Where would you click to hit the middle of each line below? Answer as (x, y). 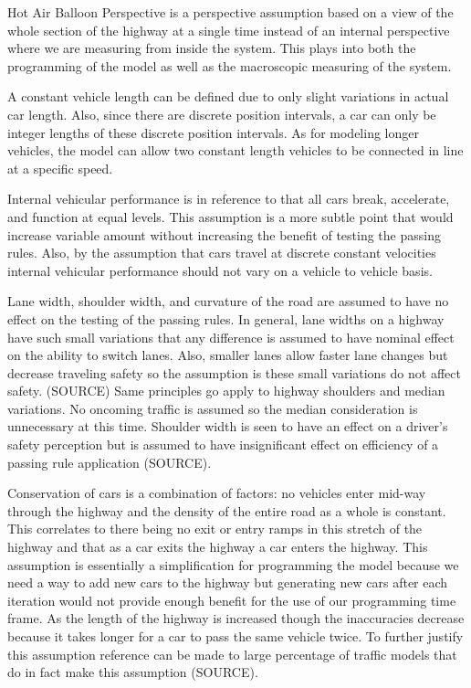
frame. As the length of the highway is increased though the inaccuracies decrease (236, 618)
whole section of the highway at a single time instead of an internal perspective (229, 30)
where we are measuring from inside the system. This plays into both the (212, 48)
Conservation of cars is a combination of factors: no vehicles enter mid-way (217, 493)
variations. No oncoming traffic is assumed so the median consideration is (213, 408)
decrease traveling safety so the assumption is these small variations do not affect (234, 372)
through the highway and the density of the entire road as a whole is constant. (227, 510)
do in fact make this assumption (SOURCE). (133, 672)
